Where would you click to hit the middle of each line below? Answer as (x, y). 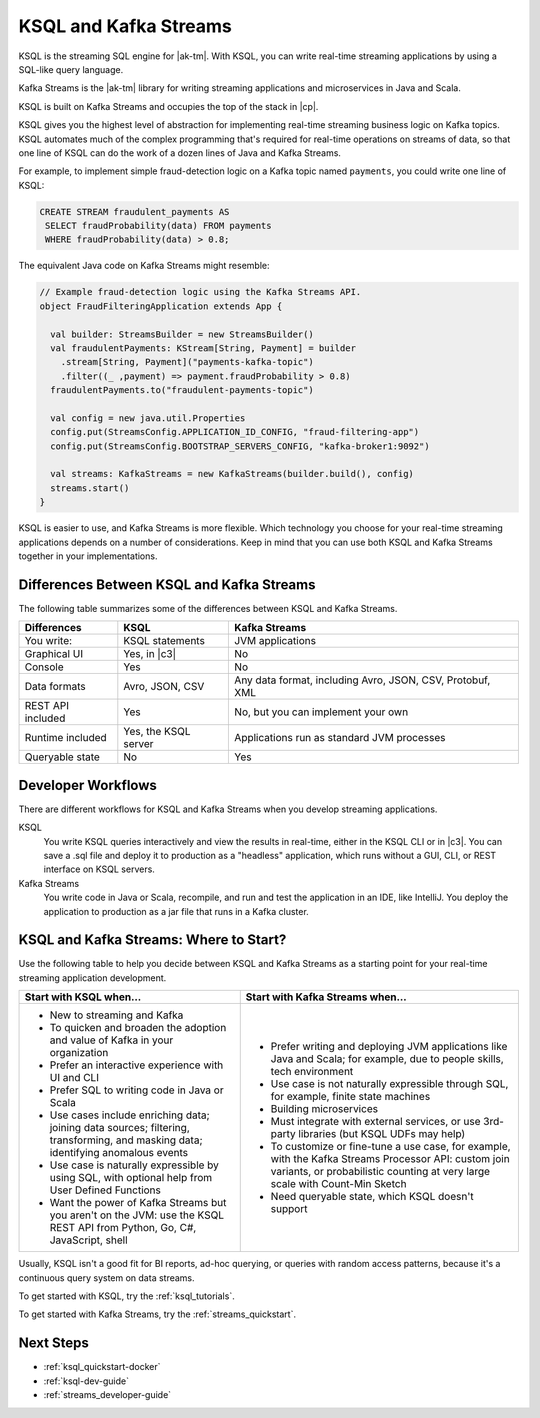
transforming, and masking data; (126, 1140)
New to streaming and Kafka (116, 1015)
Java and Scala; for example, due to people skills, (387, 1059)
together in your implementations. (88, 556)
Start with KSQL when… (83, 997)
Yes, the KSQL (157, 732)
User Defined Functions (105, 1190)
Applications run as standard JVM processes (340, 738)
